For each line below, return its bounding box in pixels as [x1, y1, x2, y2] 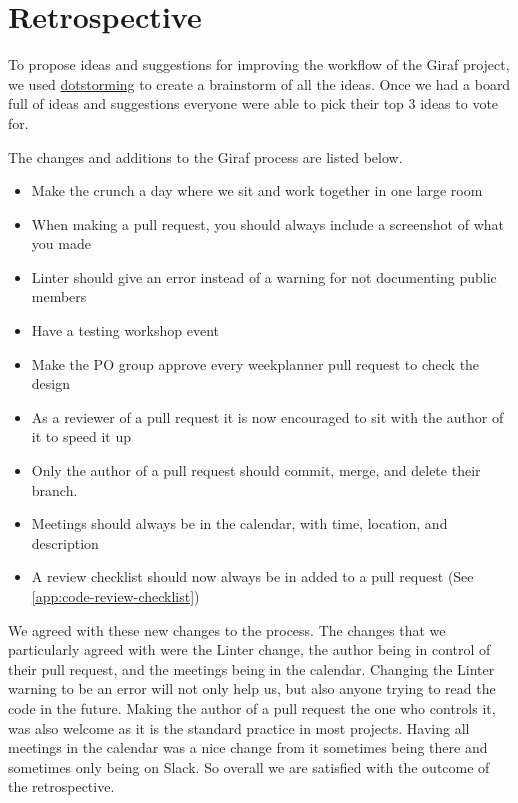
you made [31, 233, 91, 254]
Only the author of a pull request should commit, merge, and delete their [31, 460, 481, 481]
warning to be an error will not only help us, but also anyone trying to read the [8, 678, 496, 699]
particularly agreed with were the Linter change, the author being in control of [8, 639, 491, 660]
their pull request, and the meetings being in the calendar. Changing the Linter [8, 658, 495, 679]
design [31, 373, 70, 394]
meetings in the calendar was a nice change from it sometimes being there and [8, 737, 488, 758]
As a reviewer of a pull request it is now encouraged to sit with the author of [31, 406, 504, 427]
